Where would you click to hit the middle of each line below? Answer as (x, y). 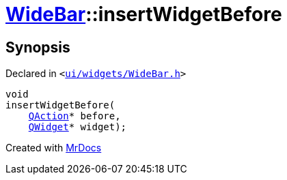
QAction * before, (74, 116)
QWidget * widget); (78, 127)
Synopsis (38, 47)
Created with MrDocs (54, 148)
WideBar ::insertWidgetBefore (144, 14)
